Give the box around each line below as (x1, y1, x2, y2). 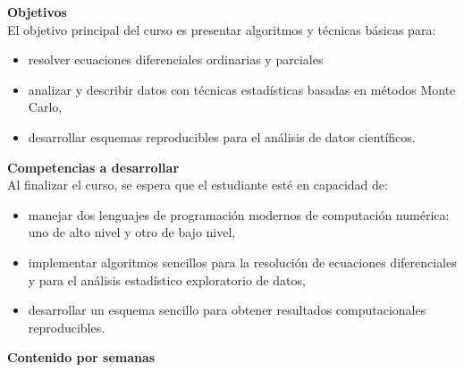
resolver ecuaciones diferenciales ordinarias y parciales (28, 50, 324, 69)
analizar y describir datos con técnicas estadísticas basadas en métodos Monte (28, 80, 456, 98)
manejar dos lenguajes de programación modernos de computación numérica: (28, 205, 450, 224)
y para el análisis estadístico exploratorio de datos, (28, 270, 306, 289)
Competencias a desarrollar (7, 157, 180, 176)
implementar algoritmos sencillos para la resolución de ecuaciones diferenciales (28, 252, 457, 271)
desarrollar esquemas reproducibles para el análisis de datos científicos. (28, 127, 416, 146)
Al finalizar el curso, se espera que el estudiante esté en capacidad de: (7, 175, 388, 194)
